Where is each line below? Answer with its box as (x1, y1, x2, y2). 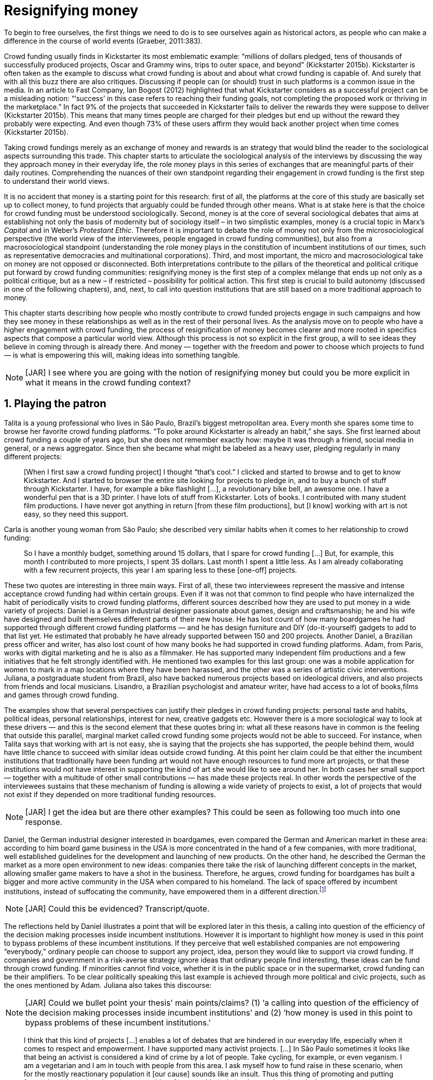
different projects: (4, 452, 62, 461)
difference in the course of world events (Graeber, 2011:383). (4, 36, 203, 45)
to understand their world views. (4, 176, 109, 185)
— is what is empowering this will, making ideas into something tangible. (4, 350, 240, 359)
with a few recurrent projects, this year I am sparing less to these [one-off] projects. (24, 565, 297, 574)
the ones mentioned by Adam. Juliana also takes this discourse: (4, 981, 212, 990)
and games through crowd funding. (4, 690, 119, 699)
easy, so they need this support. (24, 509, 129, 518)
